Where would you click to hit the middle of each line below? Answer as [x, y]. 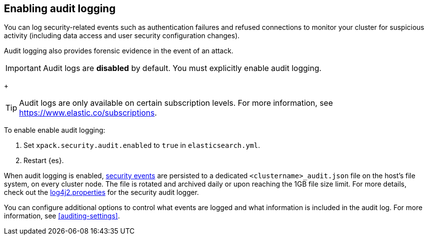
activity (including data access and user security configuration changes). [122, 36]
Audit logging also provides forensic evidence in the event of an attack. [119, 51]
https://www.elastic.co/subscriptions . [88, 113]
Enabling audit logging [60, 9]
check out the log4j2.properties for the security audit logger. [102, 192]
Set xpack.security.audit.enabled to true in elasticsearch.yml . [142, 145]
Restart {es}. [44, 161]
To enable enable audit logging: [55, 130]
